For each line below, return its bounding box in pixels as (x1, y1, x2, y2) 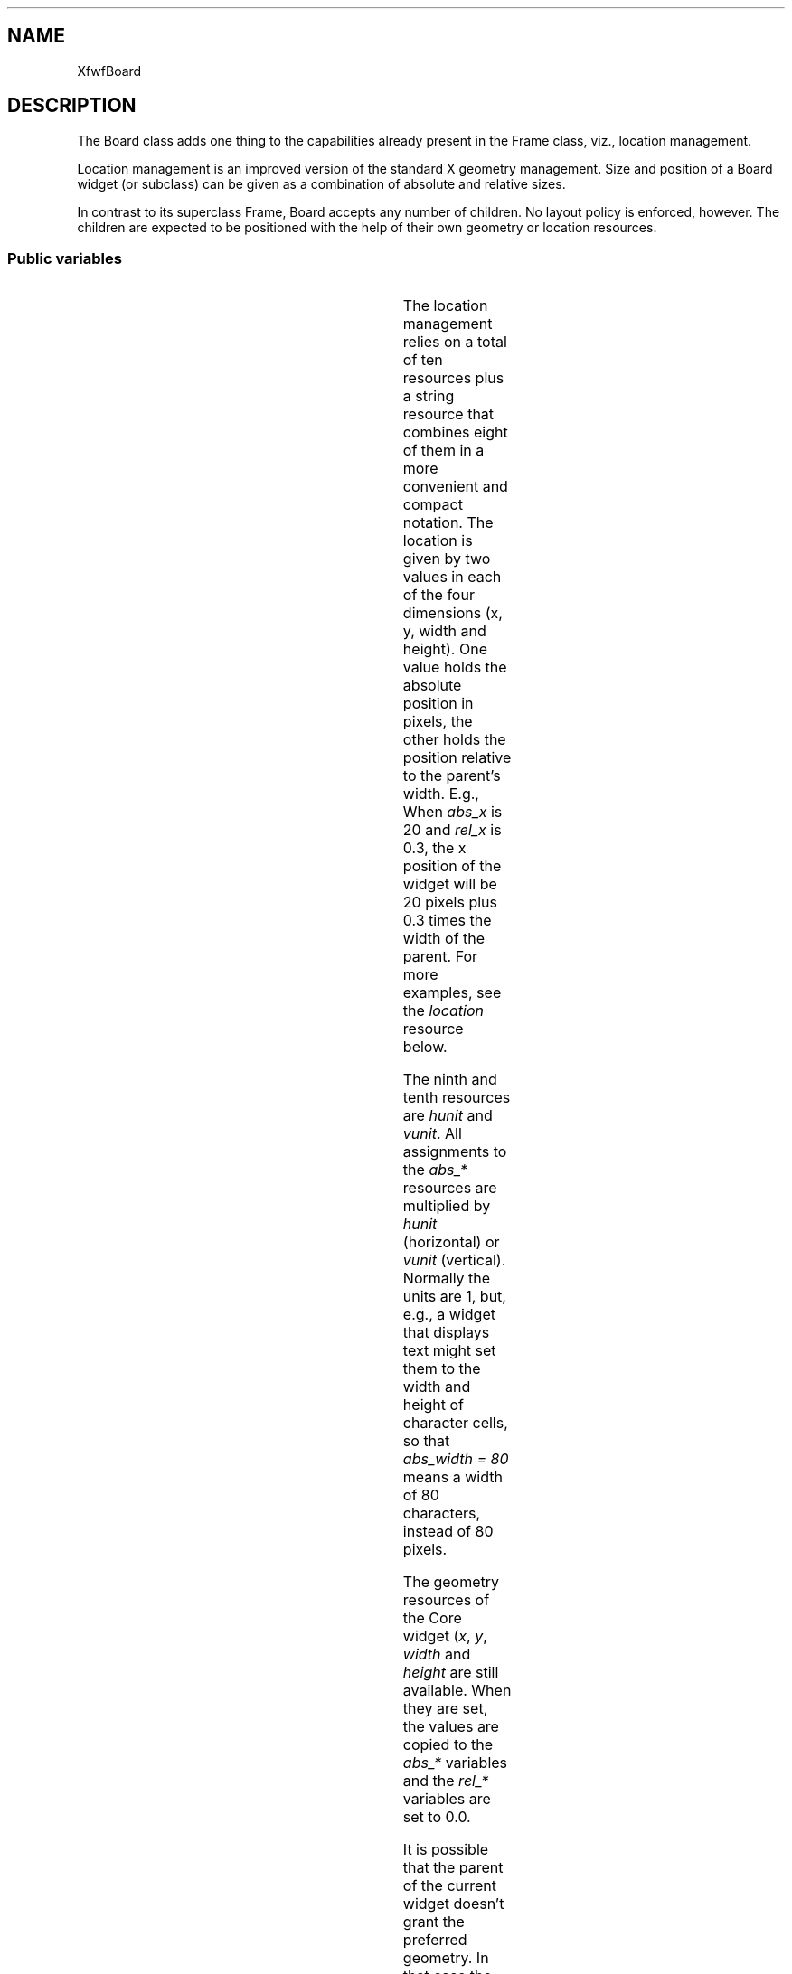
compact (402, 495, 463, 514)
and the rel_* (402, 1772, 489, 1791)
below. (402, 1038, 448, 1057)
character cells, (402, 1414, 508, 1433)
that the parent (402, 1858, 504, 1877)
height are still (402, 1663, 499, 1682)
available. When (402, 1681, 512, 1700)
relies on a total (402, 333, 507, 352)
